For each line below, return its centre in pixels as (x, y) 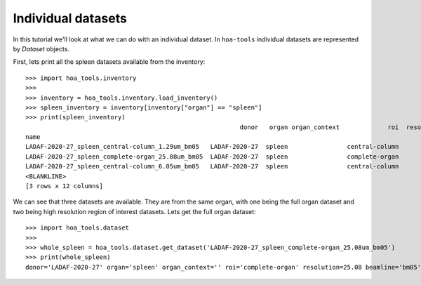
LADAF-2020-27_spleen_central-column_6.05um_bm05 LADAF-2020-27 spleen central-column (212, 166)
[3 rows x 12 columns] (65, 186)
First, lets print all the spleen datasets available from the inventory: (109, 62)
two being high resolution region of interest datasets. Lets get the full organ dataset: (134, 211)
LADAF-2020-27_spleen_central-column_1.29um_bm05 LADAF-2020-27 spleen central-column (212, 147)
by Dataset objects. (41, 48)
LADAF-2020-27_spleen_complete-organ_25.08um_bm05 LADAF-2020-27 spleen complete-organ (212, 157)
